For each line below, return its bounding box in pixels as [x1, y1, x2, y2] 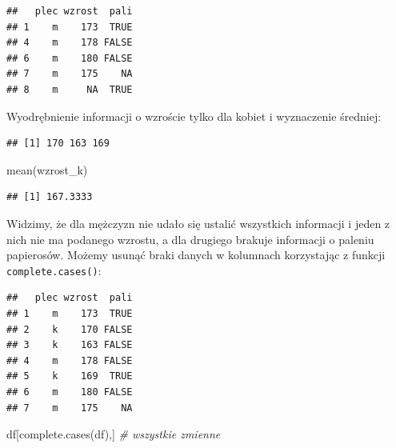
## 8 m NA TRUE [6, 83, 133, 95]
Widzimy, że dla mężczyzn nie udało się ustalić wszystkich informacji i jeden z [6, 214, 390, 231]
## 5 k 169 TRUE [6, 370, 133, 382]
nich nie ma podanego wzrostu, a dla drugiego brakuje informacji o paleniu [6, 230, 374, 247]
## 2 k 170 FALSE [6, 323, 133, 335]
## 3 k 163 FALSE [6, 339, 133, 351]
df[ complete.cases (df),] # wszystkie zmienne [6, 426, 221, 442]
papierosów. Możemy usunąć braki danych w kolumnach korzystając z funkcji [6, 246, 386, 263]
